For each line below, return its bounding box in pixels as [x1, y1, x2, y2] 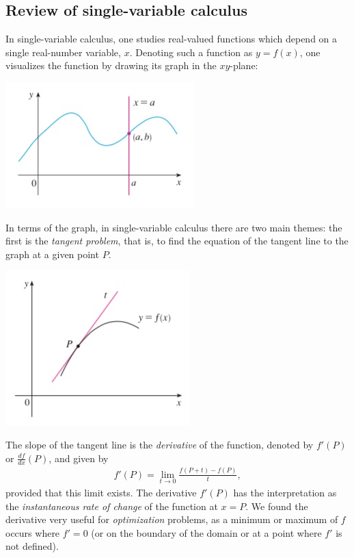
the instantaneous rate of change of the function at [5, 498, 218, 513]
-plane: [230, 58, 258, 73]
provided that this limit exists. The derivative [5, 485, 197, 499]
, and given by [49, 451, 109, 465]
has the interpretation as [233, 485, 337, 499]
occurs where [5, 525, 60, 540]
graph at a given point [5, 246, 99, 261]
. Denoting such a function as [129, 45, 253, 59]
